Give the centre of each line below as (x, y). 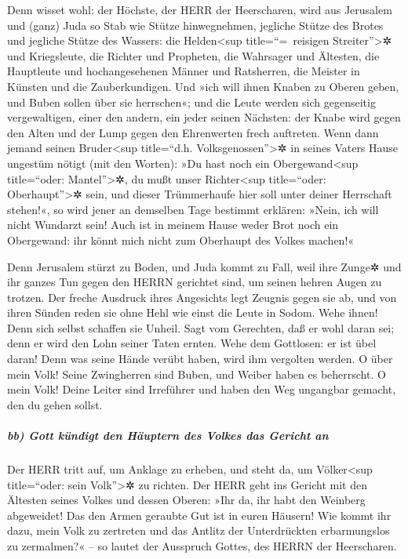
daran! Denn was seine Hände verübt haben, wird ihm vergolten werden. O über (200, 359)
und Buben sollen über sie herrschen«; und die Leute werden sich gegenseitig (191, 102)
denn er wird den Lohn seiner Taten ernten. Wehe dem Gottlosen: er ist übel (192, 343)
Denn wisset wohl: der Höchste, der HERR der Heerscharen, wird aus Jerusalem (200, 9)
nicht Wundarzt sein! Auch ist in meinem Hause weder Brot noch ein (173, 225)
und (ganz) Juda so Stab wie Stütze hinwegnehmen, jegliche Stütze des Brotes (195, 25)
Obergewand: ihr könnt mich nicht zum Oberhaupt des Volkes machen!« (181, 240)
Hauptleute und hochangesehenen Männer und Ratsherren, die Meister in (184, 71)
